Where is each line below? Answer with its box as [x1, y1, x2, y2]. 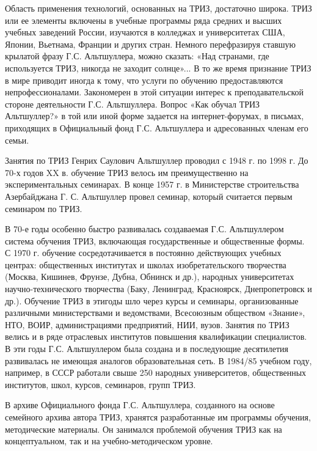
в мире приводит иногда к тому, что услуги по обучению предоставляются [5, 73, 283, 86]
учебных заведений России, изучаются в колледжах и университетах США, [5, 26, 285, 38]
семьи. [5, 133, 29, 146]
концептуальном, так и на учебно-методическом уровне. [5, 435, 213, 447]
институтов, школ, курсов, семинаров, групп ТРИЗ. [5, 378, 196, 391]
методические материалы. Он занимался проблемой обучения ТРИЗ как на [5, 422, 282, 435]
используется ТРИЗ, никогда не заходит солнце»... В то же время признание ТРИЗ [5, 61, 312, 74]
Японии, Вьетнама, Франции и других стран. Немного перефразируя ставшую [5, 37, 296, 50]
